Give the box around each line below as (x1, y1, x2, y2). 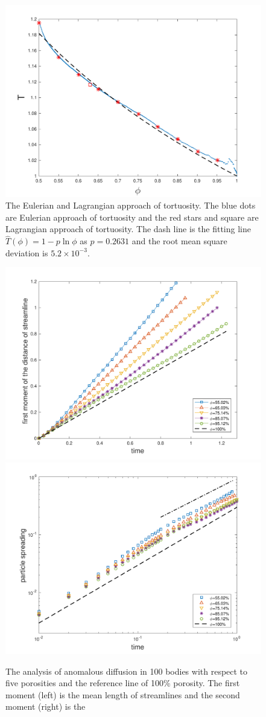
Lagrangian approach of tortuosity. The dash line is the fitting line (5, 222, 251, 235)
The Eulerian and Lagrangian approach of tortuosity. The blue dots (5, 199, 256, 212)
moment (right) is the (5, 700, 86, 713)
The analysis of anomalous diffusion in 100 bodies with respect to (5, 664, 248, 677)
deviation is (5, 246, 48, 259)
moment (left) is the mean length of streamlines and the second (5, 688, 240, 701)
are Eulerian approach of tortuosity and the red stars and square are (5, 210, 259, 223)
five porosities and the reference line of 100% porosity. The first (5, 676, 240, 689)
